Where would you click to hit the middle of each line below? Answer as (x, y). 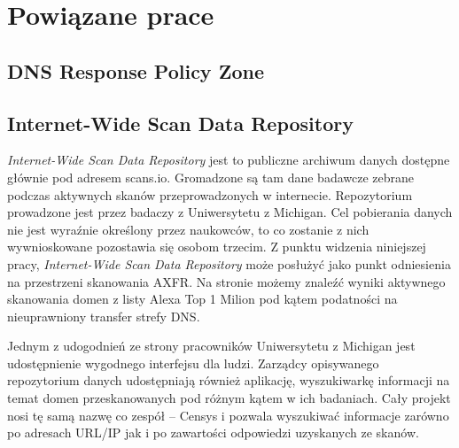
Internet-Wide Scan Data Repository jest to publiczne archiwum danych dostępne (229, 160)
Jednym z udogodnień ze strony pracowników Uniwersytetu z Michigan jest (211, 346)
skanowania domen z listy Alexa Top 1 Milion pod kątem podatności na (202, 299)
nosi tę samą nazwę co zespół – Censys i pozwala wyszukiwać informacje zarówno (228, 415)
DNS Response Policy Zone (136, 70)
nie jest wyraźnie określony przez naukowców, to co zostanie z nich (188, 229)
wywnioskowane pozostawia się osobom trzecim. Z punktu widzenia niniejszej (217, 247)
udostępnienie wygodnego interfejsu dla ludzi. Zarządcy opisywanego (193, 363)
